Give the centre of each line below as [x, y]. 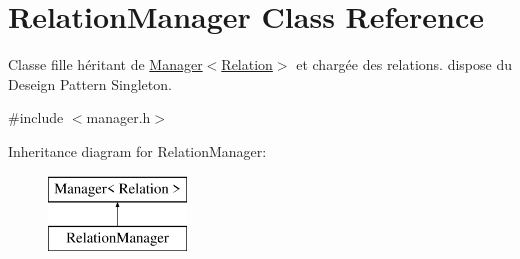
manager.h [118, 117]
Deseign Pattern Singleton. [90, 83]
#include [36, 117]
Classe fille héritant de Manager [105, 64]
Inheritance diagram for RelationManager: [137, 150]
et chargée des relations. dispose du [404, 64]
